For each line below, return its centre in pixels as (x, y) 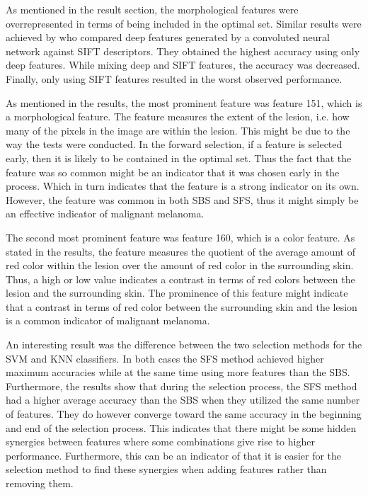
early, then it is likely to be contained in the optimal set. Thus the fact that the (179, 158)
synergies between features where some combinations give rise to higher (160, 442)
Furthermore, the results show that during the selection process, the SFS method (182, 386)
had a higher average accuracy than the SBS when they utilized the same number (183, 400)
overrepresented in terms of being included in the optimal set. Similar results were (184, 23)
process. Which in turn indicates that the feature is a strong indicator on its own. (183, 186)
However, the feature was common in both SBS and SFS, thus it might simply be (182, 199)
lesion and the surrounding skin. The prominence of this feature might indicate (177, 293)
